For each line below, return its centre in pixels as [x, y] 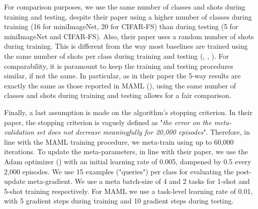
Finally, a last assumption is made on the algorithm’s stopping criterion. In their [128, 112]
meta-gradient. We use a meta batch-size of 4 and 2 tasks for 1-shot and [139, 181]
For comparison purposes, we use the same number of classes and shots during [125, 7]
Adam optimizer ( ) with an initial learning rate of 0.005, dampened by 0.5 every [128, 161]
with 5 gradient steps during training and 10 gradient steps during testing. [119, 201]
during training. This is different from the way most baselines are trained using [126, 46]
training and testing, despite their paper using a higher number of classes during [128, 16]
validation [19, 132]
